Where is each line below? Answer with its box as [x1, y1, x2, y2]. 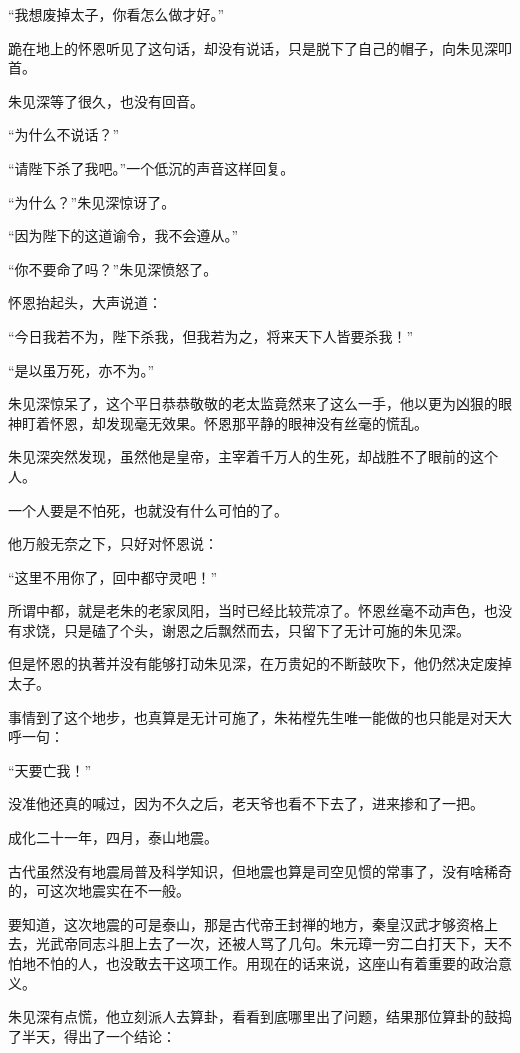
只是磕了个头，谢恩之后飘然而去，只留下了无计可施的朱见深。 [63, 619, 470, 640]
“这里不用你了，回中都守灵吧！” [8, 566, 218, 587]
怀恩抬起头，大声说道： [8, 292, 162, 313]
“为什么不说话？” [8, 124, 120, 145]
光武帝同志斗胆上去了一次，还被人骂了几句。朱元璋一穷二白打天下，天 [35, 933, 498, 954]
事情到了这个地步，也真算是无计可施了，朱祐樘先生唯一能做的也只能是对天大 [8, 706, 512, 727]
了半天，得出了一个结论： [8, 1025, 176, 1046]
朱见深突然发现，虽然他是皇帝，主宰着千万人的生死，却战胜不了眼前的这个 [8, 446, 498, 467]
